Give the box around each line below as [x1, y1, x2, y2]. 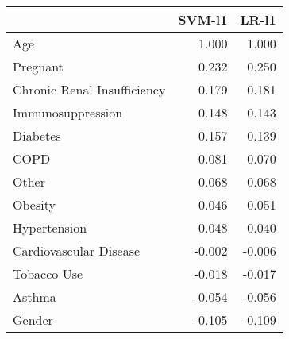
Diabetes [13, 126, 61, 144]
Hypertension [13, 218, 87, 237]
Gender [13, 310, 53, 329]
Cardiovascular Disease [13, 241, 141, 260]
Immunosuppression [13, 103, 123, 121]
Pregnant [13, 57, 64, 75]
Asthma [13, 287, 56, 306]
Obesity [13, 195, 56, 214]
